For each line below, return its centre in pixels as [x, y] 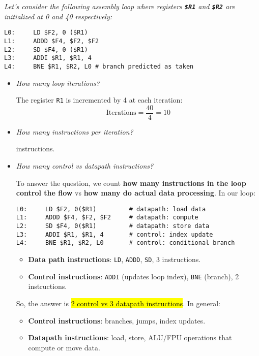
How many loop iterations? [58, 83]
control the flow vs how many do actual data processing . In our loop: [136, 193]
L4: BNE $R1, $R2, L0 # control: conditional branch [125, 243]
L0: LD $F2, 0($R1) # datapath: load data [111, 209]
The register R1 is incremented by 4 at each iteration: [99, 100]
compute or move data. [64, 347]
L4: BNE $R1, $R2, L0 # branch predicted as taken [99, 66]
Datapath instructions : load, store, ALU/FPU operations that [130, 337]
